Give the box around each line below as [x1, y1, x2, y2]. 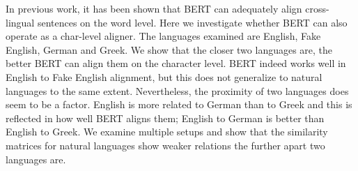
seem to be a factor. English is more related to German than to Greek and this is [6, 97, 352, 112]
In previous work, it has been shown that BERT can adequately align [6, 1, 302, 15]
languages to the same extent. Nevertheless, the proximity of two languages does [6, 83, 349, 98]
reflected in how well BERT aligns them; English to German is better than [6, 110, 325, 125]
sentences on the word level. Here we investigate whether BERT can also [37, 15, 348, 29]
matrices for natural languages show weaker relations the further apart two [6, 137, 325, 152]
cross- [305, 1, 329, 15]
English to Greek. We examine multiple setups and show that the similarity [6, 124, 328, 139]
